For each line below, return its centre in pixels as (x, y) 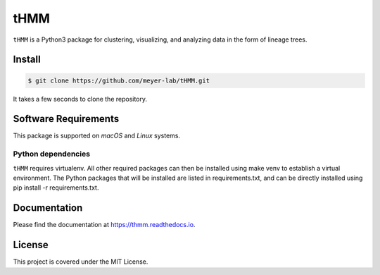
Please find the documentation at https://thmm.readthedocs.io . (104, 225)
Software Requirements (66, 119)
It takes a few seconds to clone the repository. (80, 99)
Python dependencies (52, 154)
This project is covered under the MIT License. (81, 262)
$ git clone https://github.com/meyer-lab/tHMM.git (119, 80)
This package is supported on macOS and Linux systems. (97, 136)
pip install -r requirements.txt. (56, 188)
